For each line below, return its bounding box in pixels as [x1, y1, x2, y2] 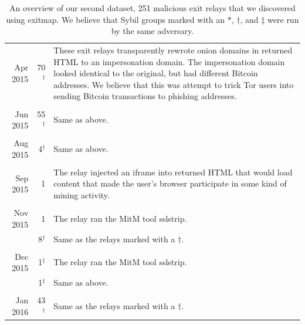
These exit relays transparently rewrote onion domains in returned [53, 44, 293, 56]
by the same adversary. [111, 25, 194, 37]
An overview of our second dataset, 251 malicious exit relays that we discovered [9, 2, 296, 13]
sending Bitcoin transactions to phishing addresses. [53, 90, 237, 102]
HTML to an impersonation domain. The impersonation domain [53, 55, 285, 67]
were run [267, 13, 299, 25]
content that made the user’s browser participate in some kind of [53, 177, 287, 189]
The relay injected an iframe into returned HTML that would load [53, 165, 293, 178]
